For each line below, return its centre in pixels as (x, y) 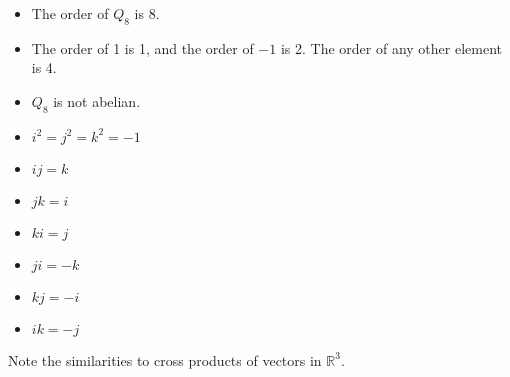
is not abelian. (97, 100)
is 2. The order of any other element (391, 47)
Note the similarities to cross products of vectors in (165, 359)
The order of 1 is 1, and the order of (142, 47)
